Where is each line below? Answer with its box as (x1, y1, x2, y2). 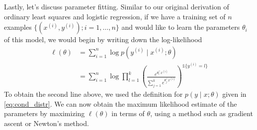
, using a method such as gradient (150, 108, 253, 119)
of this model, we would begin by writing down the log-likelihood (4, 34, 202, 45)
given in (222, 89, 247, 99)
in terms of (111, 108, 145, 119)
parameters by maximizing (4, 108, 85, 119)
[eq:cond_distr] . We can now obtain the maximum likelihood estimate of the (4, 98, 237, 109)
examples (4, 22, 32, 32)
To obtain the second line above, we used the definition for (4, 89, 183, 99)
